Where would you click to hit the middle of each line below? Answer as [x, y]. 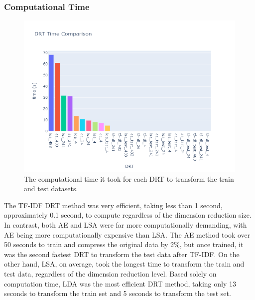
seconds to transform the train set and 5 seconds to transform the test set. [118, 293]
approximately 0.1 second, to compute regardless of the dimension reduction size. [128, 215]
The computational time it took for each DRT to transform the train [129, 178]
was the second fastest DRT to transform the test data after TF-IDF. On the [122, 254]
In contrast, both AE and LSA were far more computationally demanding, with [126, 225]
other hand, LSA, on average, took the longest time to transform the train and [124, 264]
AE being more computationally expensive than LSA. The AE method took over [127, 234]
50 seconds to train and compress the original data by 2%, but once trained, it [124, 244]
